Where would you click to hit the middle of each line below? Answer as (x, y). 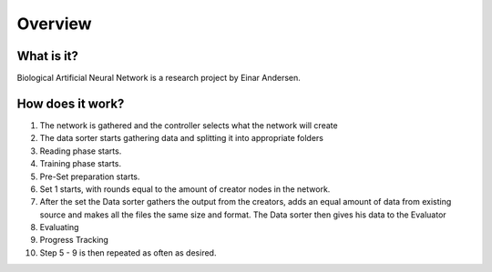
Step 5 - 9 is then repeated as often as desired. (128, 252)
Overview (54, 24)
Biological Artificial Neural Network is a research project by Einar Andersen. (159, 78)
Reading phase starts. (81, 151)
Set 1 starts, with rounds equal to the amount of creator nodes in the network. (185, 189)
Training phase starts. (81, 164)
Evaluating (59, 227)
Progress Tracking (74, 240)
